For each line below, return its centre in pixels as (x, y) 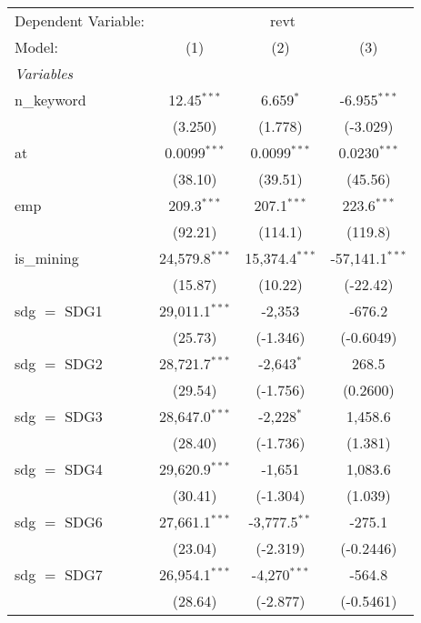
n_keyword (50, 100)
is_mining (47, 258)
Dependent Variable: (80, 20)
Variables (44, 73)
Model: (37, 47)
